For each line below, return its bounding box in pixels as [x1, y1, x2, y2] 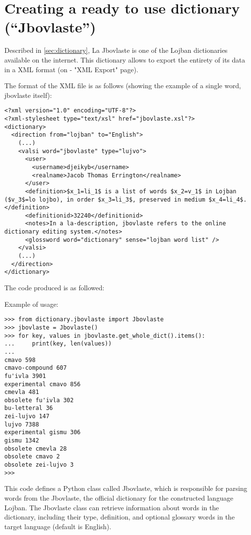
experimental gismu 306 [4, 429, 81, 436]
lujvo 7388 [4, 421, 39, 428]
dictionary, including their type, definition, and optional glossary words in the [4, 512, 235, 522]
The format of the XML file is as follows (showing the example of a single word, [4, 80, 241, 91]
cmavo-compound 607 [4, 364, 67, 372]
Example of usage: [4, 299, 59, 309]
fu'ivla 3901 [4, 372, 46, 379]
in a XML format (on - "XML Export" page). [4, 64, 138, 74]
